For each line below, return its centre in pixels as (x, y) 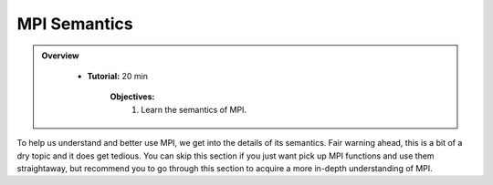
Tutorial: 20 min (117, 76)
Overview (60, 56)
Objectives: (132, 97)
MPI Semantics (75, 24)
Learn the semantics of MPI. (194, 109)
